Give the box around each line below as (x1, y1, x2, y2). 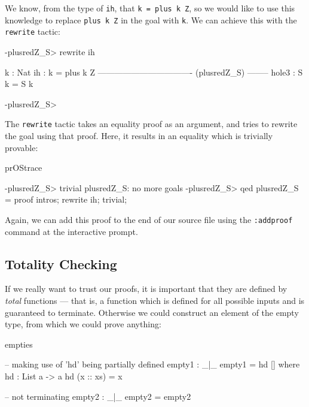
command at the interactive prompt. (5, 225, 138, 237)
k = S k (5, 77, 33, 90)
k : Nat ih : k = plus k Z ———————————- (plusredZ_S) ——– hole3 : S (5, 65, 303, 78)
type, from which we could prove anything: (5, 318, 161, 330)
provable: (5, 141, 38, 153)
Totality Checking (5, 254, 117, 273)
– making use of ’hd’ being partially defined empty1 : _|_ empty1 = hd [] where (5, 358, 300, 370)
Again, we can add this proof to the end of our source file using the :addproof (5, 213, 293, 225)
